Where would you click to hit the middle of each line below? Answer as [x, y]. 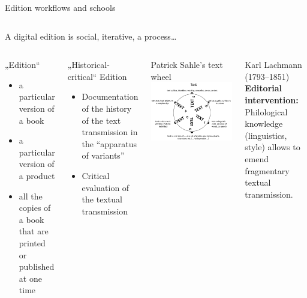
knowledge [264, 123]
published [37, 266]
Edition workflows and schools [60, 7]
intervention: [272, 99]
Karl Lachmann [273, 65]
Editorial [264, 88]
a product [37, 175]
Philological [266, 111]
